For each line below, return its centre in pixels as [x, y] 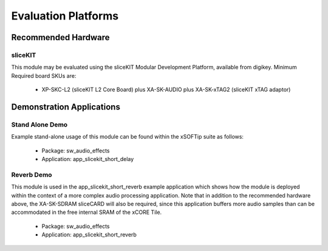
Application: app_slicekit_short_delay [88, 159]
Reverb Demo [32, 174]
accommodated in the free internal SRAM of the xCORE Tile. [87, 212]
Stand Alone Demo [39, 125]
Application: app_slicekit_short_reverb [89, 235]
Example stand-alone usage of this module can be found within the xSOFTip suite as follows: [128, 137]
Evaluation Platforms [65, 16]
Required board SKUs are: [44, 75]
